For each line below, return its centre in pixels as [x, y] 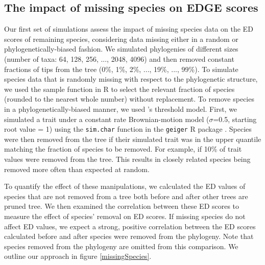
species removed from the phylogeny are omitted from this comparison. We [121, 246]
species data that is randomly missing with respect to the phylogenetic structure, [131, 79]
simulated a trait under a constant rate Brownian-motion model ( [107, 119]
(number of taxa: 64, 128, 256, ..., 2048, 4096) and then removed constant [119, 58]
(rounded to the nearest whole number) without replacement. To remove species [129, 99]
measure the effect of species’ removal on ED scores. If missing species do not [125, 216]
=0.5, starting [235, 119]
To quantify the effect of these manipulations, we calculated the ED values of [125, 186]
